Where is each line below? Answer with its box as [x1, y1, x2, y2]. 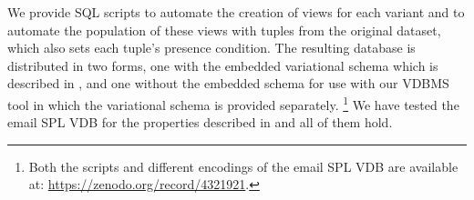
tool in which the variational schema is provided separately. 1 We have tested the [7, 92, 459, 114]
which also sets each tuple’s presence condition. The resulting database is [7, 38, 416, 57]
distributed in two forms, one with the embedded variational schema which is [7, 55, 438, 75]
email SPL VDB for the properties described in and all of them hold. [7, 113, 393, 132]
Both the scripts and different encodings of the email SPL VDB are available [28, 156, 459, 175]
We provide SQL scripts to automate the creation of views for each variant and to [7, 3, 465, 21]
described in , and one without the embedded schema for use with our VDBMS [7, 74, 449, 93]
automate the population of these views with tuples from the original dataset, [7, 20, 441, 39]
